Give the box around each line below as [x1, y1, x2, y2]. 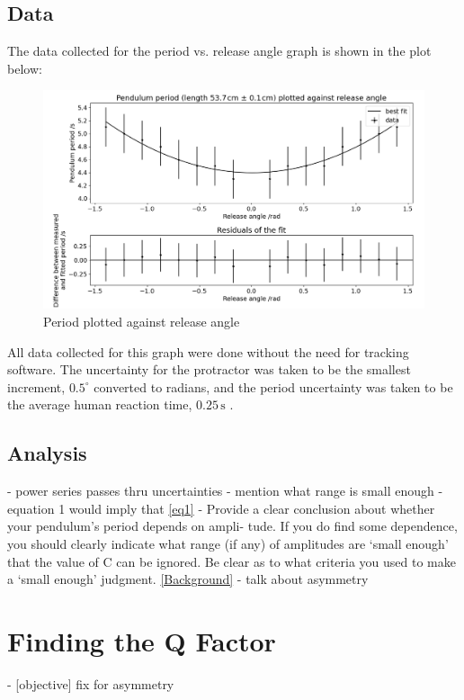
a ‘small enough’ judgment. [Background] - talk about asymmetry [7, 570, 369, 588]
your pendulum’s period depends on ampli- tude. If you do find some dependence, [7, 516, 458, 535]
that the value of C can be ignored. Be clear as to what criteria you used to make [7, 552, 456, 570]
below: [7, 58, 42, 77]
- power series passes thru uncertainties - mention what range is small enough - [7, 481, 443, 500]
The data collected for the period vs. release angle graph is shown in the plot [7, 41, 432, 60]
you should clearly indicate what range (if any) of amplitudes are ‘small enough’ [7, 534, 449, 552]
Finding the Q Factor [7, 622, 276, 659]
